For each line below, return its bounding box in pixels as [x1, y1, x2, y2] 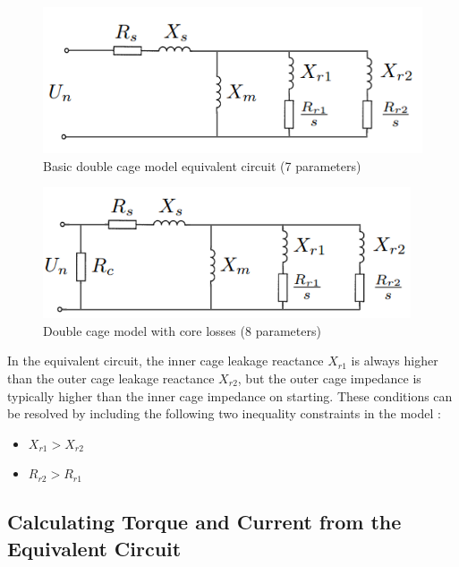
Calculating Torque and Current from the [7, 508, 402, 536]
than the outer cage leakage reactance [7, 368, 215, 387]
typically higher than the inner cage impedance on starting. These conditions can [7, 386, 453, 405]
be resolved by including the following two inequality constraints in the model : [7, 404, 441, 423]
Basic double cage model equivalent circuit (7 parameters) [43, 156, 361, 175]
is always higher [351, 351, 438, 370]
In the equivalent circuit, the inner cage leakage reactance [7, 351, 324, 370]
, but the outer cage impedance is [237, 368, 421, 387]
